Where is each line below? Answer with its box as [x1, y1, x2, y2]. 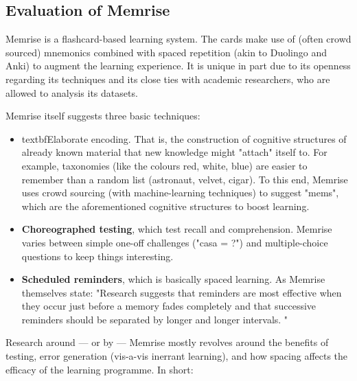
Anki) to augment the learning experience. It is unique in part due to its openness [5, 58, 351, 73]
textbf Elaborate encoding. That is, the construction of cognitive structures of [21, 131, 347, 146]
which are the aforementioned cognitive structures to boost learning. [21, 198, 310, 213]
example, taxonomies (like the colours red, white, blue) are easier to [21, 158, 308, 172]
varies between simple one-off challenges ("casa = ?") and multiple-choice [21, 235, 328, 249]
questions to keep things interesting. [21, 249, 174, 263]
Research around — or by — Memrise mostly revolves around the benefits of [5, 335, 329, 349]
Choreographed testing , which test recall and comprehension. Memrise [21, 222, 332, 236]
